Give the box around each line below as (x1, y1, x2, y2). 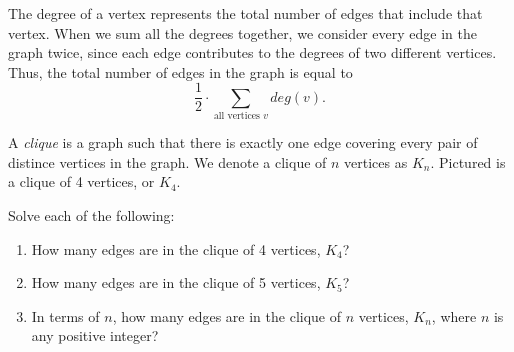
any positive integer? (31, 325, 159, 346)
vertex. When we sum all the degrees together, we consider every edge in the (8, 22, 477, 43)
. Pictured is (430, 151, 506, 172)
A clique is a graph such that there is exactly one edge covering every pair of (8, 132, 478, 153)
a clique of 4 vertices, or (8, 171, 155, 192)
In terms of (31, 305, 100, 326)
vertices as (344, 151, 408, 172)
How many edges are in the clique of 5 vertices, (31, 272, 321, 293)
